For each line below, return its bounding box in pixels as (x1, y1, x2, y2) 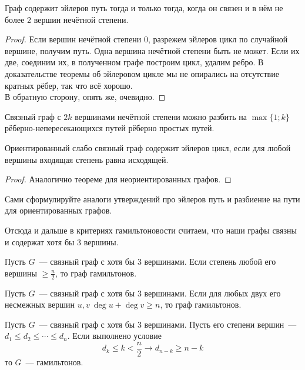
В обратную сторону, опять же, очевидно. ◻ (5, 91, 166, 103)
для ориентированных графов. (5, 204, 112, 216)
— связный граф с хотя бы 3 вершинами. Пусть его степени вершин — (39, 318, 297, 330)
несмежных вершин (5, 298, 75, 311)
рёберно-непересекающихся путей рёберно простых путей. (5, 122, 214, 134)
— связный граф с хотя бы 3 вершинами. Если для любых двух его (39, 286, 281, 299)
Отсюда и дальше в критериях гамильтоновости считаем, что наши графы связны (5, 224, 297, 236)
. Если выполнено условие (67, 329, 162, 342)
